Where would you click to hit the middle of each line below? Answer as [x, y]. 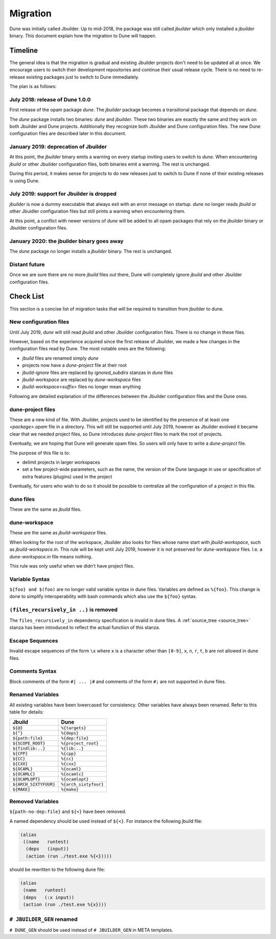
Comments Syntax [33, 671]
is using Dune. [25, 181]
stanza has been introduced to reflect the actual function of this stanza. [85, 627]
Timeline [24, 50]
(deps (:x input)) [49, 897]
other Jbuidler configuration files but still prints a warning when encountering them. [98, 211]
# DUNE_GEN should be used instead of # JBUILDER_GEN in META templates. [91, 930]
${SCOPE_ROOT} [29, 743]
